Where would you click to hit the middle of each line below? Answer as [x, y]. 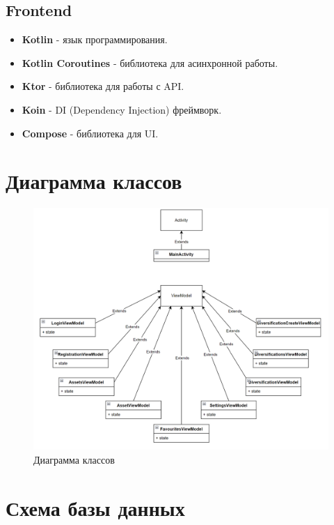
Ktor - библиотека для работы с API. [103, 86]
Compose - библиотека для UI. [90, 133]
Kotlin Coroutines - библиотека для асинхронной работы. [150, 62]
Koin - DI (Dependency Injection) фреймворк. [122, 109]
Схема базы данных [95, 507]
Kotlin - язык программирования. [95, 39]
